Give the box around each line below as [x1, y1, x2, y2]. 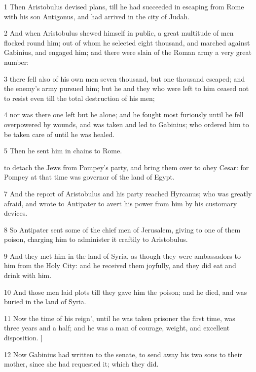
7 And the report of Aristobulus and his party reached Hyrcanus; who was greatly [4, 188, 252, 198]
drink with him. [4, 270, 52, 280]
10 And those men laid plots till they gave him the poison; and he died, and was [4, 286, 247, 297]
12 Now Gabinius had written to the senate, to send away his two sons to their [4, 349, 242, 359]
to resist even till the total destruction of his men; [4, 93, 155, 103]
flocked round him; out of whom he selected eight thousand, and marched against [4, 37, 250, 47]
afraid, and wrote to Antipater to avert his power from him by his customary [4, 198, 237, 208]
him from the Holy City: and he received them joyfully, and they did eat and [4, 260, 236, 271]
